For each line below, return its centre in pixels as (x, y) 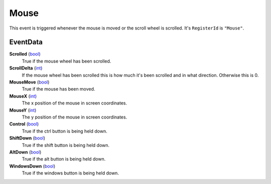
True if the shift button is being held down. (66, 145)
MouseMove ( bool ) (29, 82)
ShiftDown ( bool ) (27, 138)
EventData (26, 42)
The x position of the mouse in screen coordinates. (75, 103)
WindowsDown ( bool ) (32, 166)
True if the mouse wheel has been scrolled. (66, 61)
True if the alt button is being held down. (64, 159)
